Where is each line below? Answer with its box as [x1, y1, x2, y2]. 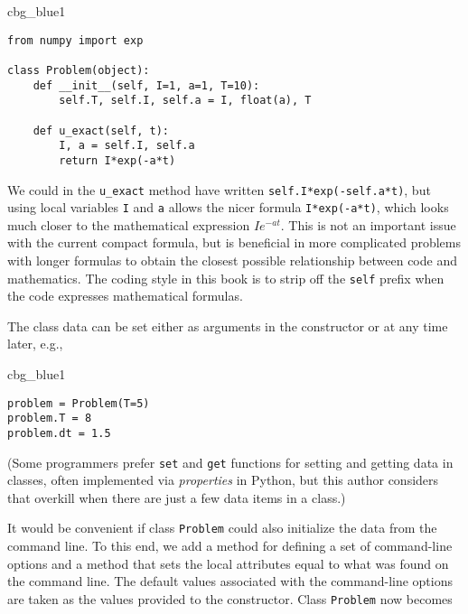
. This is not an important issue [280, 215, 456, 234]
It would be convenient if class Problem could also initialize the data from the [7, 518, 437, 537]
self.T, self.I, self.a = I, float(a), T [59, 94, 312, 107]
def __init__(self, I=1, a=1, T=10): [33, 79, 260, 92]
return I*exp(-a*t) [59, 153, 176, 167]
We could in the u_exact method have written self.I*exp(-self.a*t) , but [7, 180, 431, 199]
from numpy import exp [7, 33, 144, 47]
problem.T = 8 [7, 412, 92, 425]
